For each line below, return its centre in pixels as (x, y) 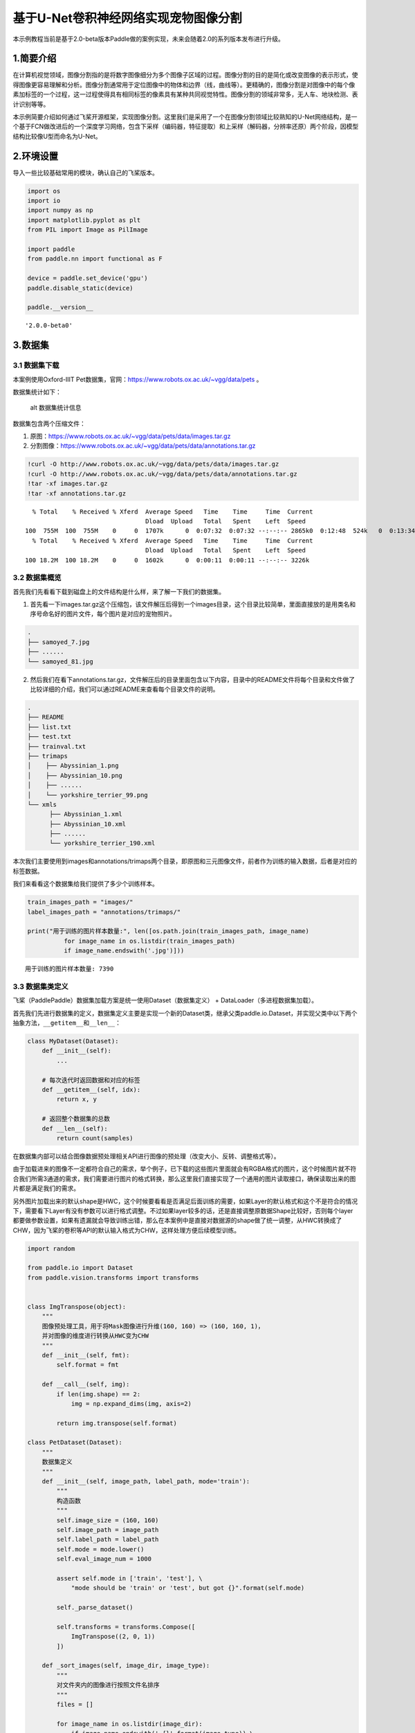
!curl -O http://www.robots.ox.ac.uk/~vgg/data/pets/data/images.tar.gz (153, 464)
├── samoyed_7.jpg (58, 642)
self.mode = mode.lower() (100, 1549)
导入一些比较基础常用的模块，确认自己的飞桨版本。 (85, 173)
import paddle (51, 249)
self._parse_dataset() (95, 1608)
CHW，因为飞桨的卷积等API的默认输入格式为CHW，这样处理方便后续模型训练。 (127, 1230)
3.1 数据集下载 (36, 365)
